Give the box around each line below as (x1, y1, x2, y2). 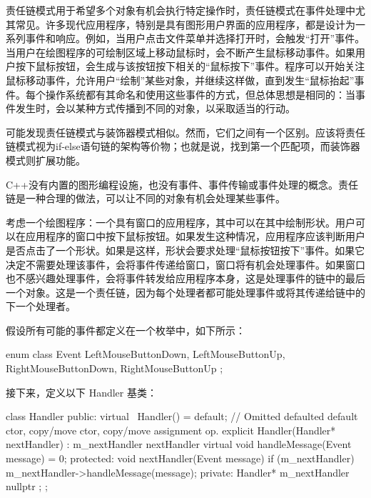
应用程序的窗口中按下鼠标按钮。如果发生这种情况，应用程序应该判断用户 (25, 229, 365, 244)
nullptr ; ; (6, 479, 48, 494)
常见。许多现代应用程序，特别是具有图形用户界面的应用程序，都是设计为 (15, 16, 355, 31)
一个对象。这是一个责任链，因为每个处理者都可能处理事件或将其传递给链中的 (6, 284, 365, 299)
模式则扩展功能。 (6, 152, 86, 167)
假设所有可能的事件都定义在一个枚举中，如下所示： (6, 322, 245, 337)
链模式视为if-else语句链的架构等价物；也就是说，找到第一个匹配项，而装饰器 (6, 139, 360, 154)
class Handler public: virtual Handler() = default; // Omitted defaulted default (6, 409, 358, 424)
